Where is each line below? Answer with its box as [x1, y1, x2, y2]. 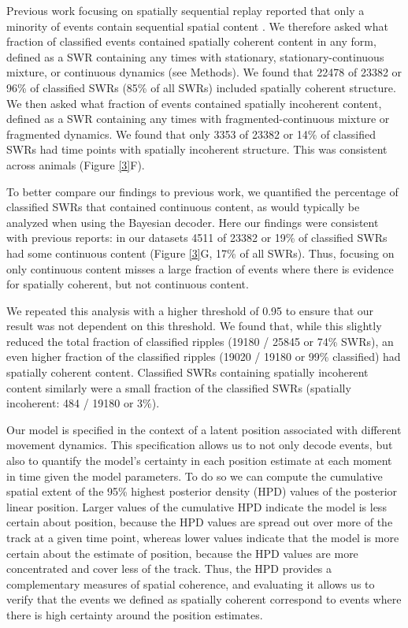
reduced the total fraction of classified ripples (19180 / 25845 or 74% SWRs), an [6, 333, 394, 349]
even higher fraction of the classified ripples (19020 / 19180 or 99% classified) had [6, 348, 401, 365]
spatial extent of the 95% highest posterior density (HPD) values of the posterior [6, 483, 398, 500]
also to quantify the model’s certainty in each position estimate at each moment [6, 452, 392, 469]
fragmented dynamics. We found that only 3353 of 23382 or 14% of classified [6, 125, 376, 142]
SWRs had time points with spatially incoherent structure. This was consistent [6, 141, 388, 158]
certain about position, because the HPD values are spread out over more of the [6, 514, 393, 530]
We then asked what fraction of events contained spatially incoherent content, [6, 95, 382, 111]
